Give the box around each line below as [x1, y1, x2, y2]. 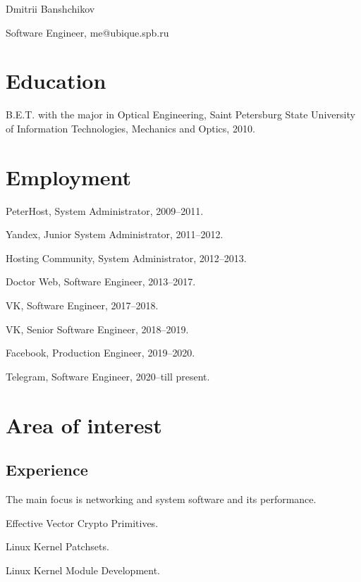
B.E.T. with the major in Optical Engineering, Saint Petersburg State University [6, 107, 355, 122]
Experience [6, 459, 88, 481]
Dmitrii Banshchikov [6, 1, 95, 16]
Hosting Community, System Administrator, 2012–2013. [6, 250, 247, 265]
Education [6, 66, 106, 95]
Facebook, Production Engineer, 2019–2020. [6, 345, 195, 360]
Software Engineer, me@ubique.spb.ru [6, 25, 169, 39]
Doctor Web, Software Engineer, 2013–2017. [6, 274, 196, 289]
